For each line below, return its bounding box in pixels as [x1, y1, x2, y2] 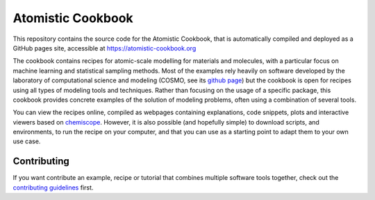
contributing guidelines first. [12, 183, 94, 192]
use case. [12, 137, 41, 145]
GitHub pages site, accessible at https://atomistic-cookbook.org [12, 44, 197, 52]
